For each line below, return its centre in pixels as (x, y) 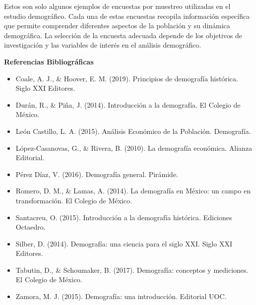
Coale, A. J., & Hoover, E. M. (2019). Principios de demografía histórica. (127, 78)
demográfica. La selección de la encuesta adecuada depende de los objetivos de (123, 35)
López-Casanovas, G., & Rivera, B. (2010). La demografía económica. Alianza (134, 148)
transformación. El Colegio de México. (74, 200)
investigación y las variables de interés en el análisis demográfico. (103, 45)
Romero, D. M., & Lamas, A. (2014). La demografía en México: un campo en (133, 191)
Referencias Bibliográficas (49, 61)
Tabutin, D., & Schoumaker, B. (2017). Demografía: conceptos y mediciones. (132, 270)
